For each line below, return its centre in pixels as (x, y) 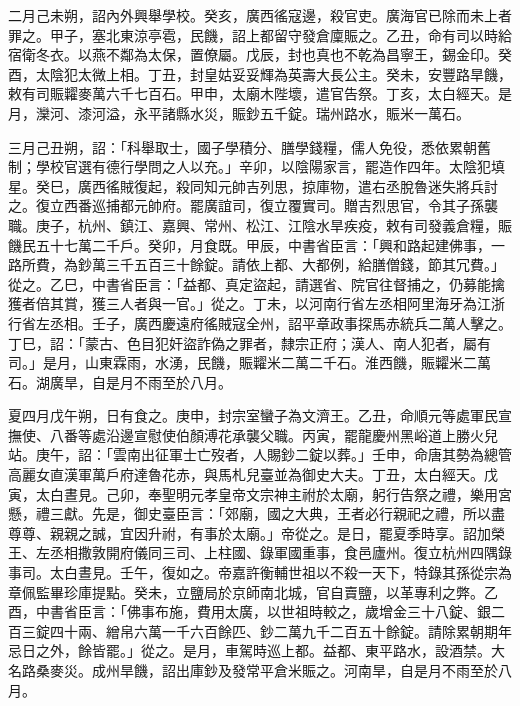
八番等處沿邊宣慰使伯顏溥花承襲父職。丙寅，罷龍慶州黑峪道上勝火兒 (273, 434)
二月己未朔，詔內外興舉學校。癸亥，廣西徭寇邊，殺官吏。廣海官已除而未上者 (260, 15)
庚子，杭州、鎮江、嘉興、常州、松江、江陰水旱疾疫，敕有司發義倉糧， (266, 224)
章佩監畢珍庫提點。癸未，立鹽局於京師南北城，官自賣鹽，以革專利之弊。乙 (253, 591)
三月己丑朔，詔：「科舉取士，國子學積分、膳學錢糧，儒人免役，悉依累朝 (242, 146)
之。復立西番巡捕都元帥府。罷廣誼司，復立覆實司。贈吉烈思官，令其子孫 (246, 205)
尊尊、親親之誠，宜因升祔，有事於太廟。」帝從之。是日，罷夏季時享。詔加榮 (256, 532)
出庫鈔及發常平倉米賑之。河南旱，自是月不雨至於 (336, 670)
